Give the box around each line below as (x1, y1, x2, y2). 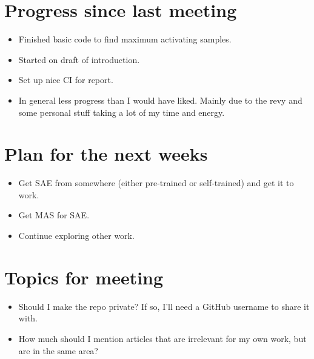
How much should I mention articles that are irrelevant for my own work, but (18, 332, 307, 344)
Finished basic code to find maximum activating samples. (18, 33, 232, 45)
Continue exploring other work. (18, 229, 135, 241)
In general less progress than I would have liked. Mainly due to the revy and (18, 93, 302, 106)
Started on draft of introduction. (18, 53, 140, 65)
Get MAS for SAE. (18, 209, 90, 221)
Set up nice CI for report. (18, 73, 113, 86)
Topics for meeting (4, 264, 164, 289)
